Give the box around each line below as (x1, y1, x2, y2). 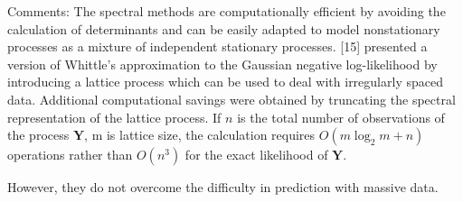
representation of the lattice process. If (7, 107, 222, 126)
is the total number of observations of (237, 107, 445, 126)
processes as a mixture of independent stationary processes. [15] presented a (7, 37, 428, 56)
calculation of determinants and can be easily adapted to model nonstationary (7, 19, 440, 38)
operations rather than (7, 145, 133, 164)
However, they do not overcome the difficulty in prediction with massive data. (7, 178, 439, 197)
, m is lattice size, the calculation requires (84, 125, 316, 144)
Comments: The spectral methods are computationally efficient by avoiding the (7, 2, 446, 20)
